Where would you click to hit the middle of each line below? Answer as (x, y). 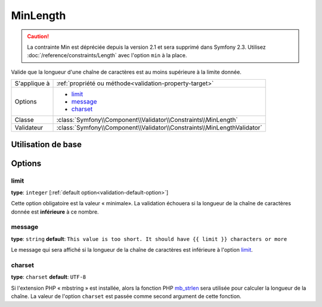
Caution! (38, 36)
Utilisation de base (47, 144)
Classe (24, 120)
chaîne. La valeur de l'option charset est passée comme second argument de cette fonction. (126, 296)
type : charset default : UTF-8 (49, 277)
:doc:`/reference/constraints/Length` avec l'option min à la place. (107, 55)
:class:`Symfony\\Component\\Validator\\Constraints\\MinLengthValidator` (159, 128)
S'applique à (32, 83)
